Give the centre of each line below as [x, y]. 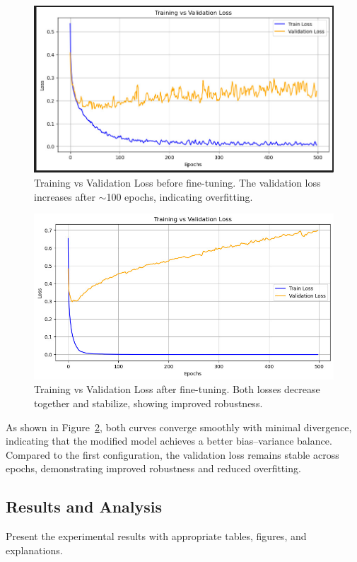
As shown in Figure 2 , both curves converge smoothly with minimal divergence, [179, 427]
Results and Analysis [84, 507]
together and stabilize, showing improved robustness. [148, 403]
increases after [65, 196]
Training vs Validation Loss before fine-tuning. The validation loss [177, 183]
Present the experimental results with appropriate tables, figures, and [156, 536]
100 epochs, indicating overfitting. [180, 196]
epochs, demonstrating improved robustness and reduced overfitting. [153, 468]
